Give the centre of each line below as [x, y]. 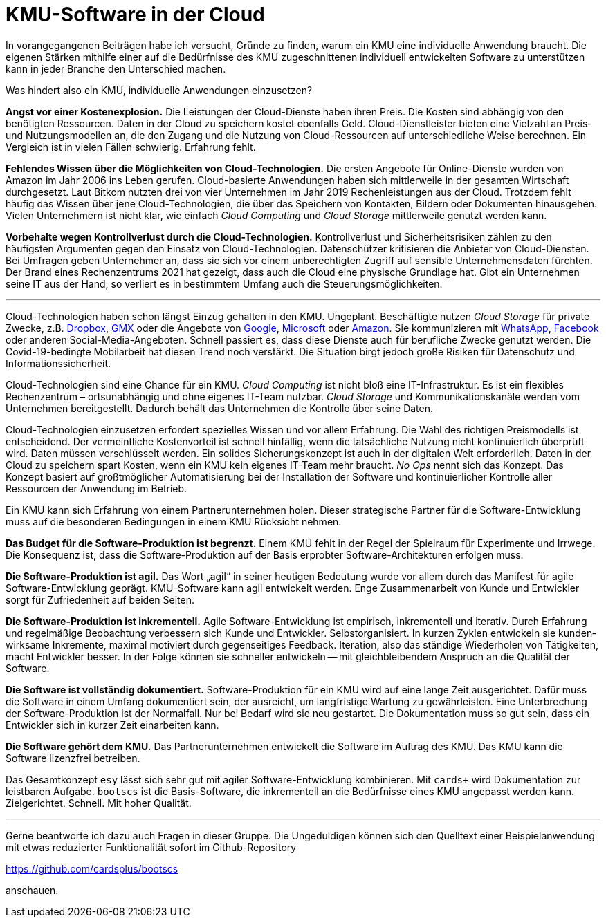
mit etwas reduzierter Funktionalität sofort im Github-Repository [151, 847]
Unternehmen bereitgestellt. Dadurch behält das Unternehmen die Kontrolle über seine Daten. [220, 408]
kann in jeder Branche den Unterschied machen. [116, 68]
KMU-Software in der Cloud [135, 15]
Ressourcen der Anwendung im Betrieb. [97, 488]
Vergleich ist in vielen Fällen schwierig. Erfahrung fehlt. [131, 147]
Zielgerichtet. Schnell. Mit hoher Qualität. [99, 803]
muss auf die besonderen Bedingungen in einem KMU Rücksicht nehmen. [174, 521]
